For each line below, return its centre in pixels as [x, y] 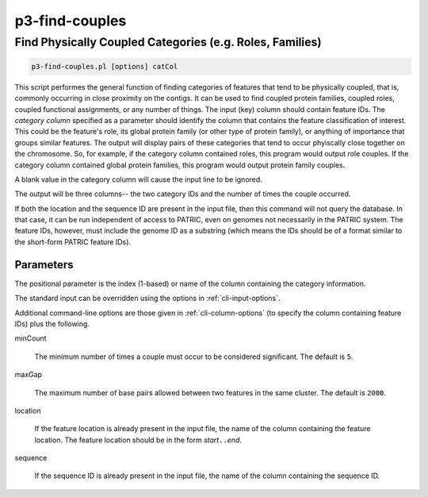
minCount [31, 338]
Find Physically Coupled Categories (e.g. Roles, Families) [168, 42]
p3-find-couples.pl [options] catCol [105, 66]
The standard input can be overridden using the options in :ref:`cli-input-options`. [147, 299]
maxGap [29, 375]
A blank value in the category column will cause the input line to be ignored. [139, 179]
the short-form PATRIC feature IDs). [73, 241]
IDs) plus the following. [52, 324]
